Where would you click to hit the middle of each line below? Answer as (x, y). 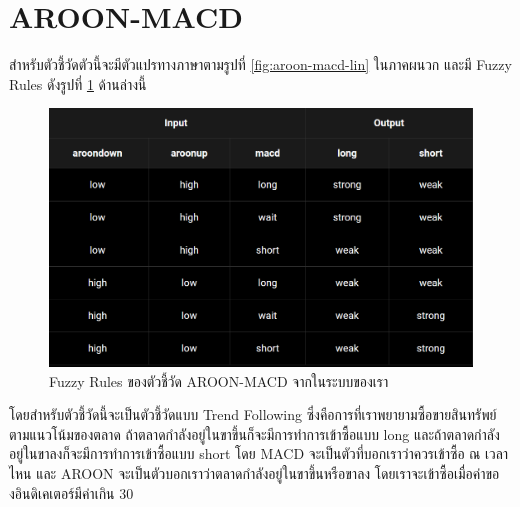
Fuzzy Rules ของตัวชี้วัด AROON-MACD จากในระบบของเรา (219, 380)
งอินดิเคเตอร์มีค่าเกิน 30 (71, 492)
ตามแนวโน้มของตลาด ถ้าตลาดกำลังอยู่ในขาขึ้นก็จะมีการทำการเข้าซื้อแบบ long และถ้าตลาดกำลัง (254, 433)
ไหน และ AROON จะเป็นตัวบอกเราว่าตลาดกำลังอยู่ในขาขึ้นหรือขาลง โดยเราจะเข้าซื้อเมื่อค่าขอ (254, 473)
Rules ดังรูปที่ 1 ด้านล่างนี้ (78, 83)
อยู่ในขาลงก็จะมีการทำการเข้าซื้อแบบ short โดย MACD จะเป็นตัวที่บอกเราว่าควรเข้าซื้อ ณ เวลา (259, 453)
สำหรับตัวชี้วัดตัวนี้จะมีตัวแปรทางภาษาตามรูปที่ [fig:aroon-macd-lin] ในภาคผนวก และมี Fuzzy (260, 64)
